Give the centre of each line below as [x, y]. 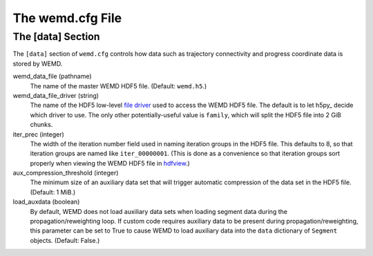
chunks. [41, 125]
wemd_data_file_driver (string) [56, 95]
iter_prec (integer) [39, 134]
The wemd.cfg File [67, 18]
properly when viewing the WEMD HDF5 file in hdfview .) [110, 163]
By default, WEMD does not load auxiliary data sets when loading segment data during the [159, 211]
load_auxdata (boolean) [46, 202]
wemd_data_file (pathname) [52, 77]
